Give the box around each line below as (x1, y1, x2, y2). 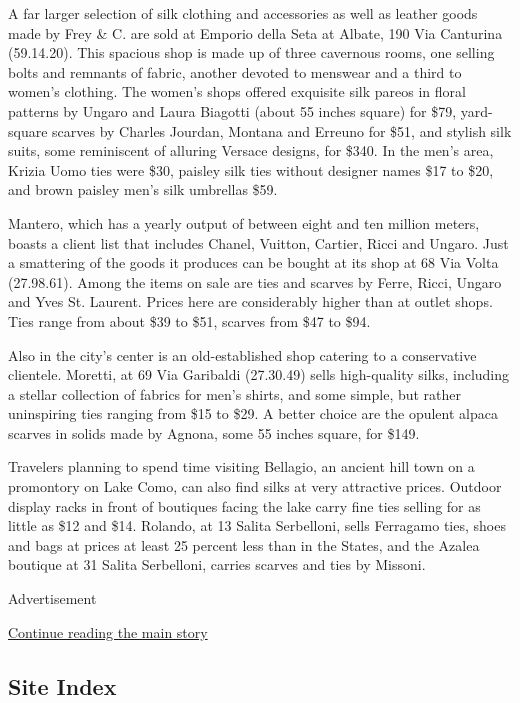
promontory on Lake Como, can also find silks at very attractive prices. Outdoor (8, 476, 502, 497)
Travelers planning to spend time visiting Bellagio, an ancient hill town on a (8, 456, 475, 477)
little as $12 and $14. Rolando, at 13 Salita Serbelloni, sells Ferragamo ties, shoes (8, 515, 506, 536)
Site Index (8, 670, 117, 701)
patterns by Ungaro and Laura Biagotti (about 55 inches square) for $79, (8, 100, 457, 121)
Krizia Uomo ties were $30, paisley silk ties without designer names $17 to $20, (8, 159, 494, 180)
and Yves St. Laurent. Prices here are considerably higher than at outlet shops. (8, 291, 493, 312)
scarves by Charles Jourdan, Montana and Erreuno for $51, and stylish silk (52, 120, 512, 141)
